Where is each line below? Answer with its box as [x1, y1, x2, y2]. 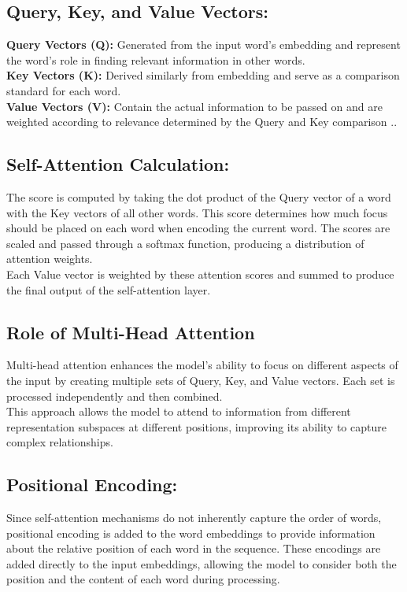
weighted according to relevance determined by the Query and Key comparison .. [6, 113, 398, 130]
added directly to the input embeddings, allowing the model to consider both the [6, 555, 397, 572]
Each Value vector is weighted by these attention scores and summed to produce [6, 265, 394, 282]
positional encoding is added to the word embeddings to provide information [6, 524, 376, 541]
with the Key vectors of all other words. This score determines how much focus [6, 204, 388, 220]
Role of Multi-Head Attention [6, 320, 255, 344]
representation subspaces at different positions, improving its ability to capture [6, 418, 387, 435]
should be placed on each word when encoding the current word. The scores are [6, 220, 390, 236]
